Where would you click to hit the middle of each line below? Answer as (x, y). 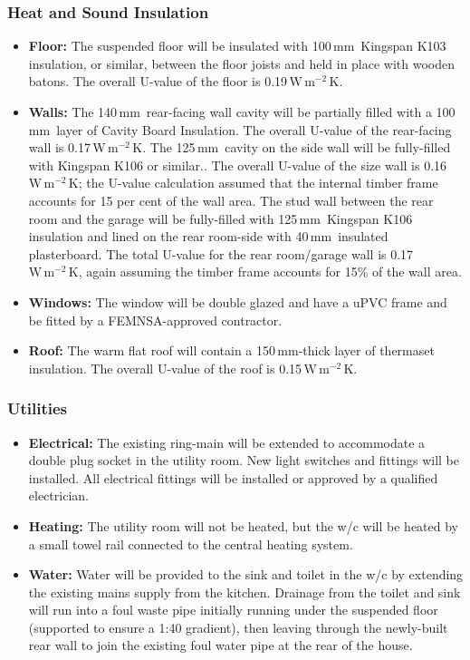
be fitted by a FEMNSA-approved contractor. (155, 320)
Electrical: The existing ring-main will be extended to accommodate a (227, 442)
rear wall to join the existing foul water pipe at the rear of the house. (221, 645)
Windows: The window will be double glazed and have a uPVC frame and (238, 301)
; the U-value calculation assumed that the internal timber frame (258, 183)
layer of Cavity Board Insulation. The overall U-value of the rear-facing (254, 129)
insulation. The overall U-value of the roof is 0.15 (165, 368)
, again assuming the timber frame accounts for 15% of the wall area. (270, 272)
